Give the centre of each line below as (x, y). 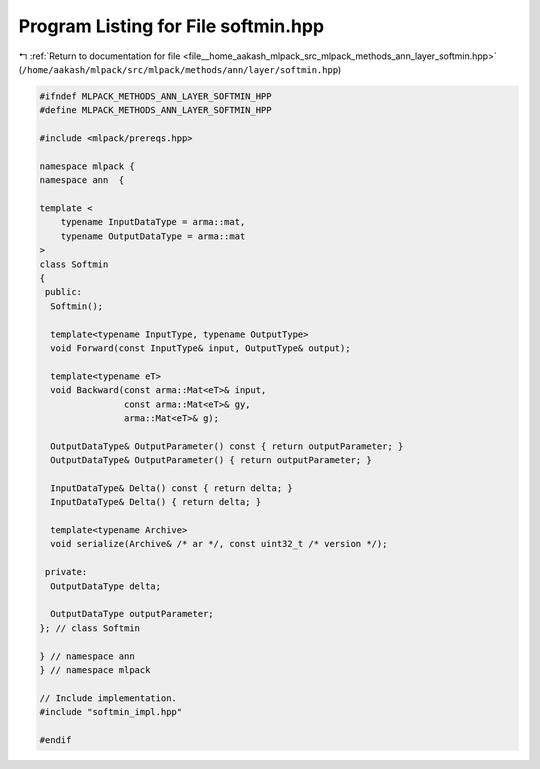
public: (64, 292)
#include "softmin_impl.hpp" (111, 712)
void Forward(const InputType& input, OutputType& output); (200, 348)
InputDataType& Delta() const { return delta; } (172, 488)
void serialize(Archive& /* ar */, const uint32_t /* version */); (219, 544)
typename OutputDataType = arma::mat (153, 236)
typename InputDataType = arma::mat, (153, 222)
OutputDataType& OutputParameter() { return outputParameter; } (211, 460)
